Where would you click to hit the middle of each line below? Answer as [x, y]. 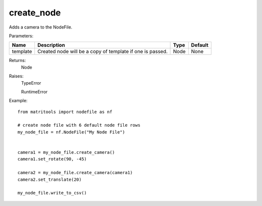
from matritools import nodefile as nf [65, 112]
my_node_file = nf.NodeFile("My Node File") [72, 132]
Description [51, 45]
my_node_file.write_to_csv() [52, 193]
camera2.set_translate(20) [50, 179]
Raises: [16, 76]
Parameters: [21, 36]
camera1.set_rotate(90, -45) [52, 159]
